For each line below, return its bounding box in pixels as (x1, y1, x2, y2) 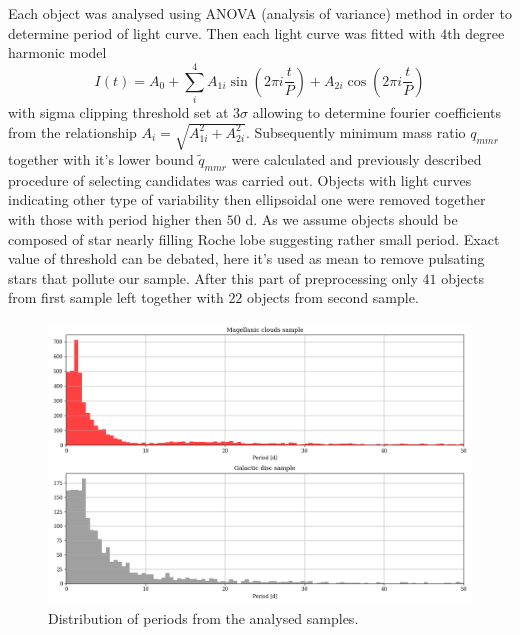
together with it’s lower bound (8, 149, 194, 170)
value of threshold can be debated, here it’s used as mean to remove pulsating (8, 248, 485, 269)
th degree (447, 22, 505, 43)
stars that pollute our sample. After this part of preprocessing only (8, 267, 418, 288)
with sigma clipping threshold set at (8, 101, 229, 122)
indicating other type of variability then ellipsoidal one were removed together (8, 189, 486, 210)
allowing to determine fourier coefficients (252, 101, 502, 122)
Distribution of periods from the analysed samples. (48, 607, 359, 628)
